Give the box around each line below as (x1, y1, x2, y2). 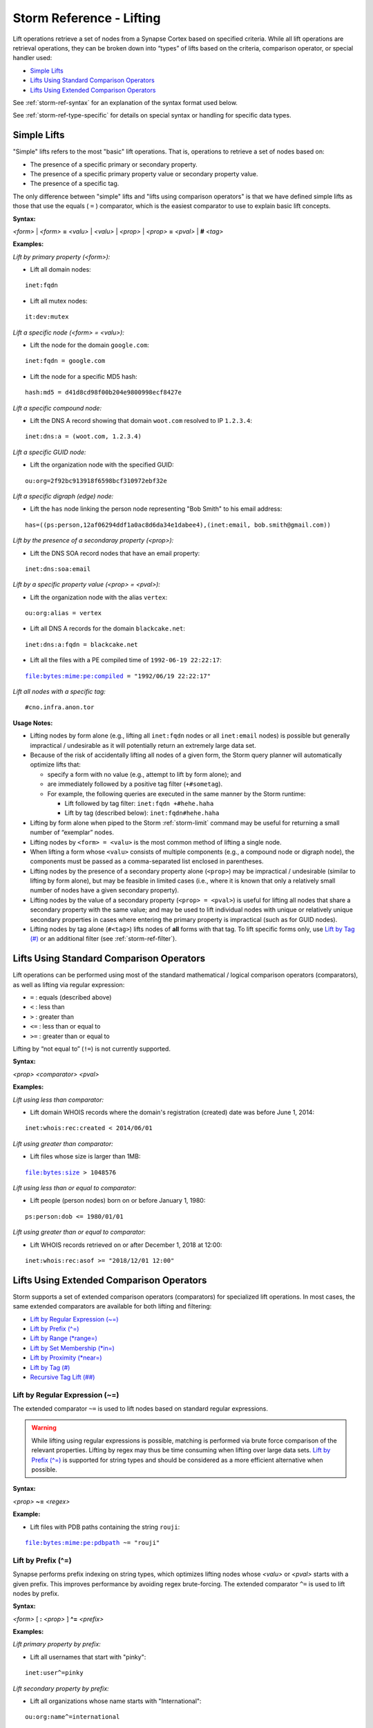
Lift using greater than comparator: (12, 1139, 113, 1147)
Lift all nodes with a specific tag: (12, 688, 106, 696)
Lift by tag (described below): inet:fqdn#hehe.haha (64, 809, 220, 817)
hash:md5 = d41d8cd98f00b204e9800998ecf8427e (25, 388, 182, 397)
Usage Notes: (12, 719, 53, 727)
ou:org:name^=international (25, 1713, 120, 1721)
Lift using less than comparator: (12, 1096, 104, 1104)
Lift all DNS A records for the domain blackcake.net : (30, 624, 186, 632)
